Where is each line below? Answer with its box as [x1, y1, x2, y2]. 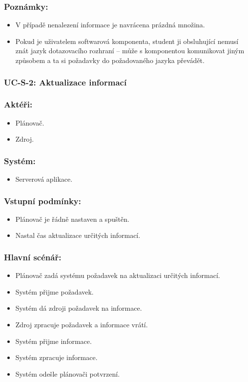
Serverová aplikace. [15, 174, 73, 184]
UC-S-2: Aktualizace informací [4, 76, 127, 88]
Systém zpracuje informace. [15, 352, 98, 362]
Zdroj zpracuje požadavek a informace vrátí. [15, 319, 148, 330]
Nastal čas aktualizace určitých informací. [15, 230, 141, 240]
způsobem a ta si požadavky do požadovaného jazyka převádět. [15, 55, 205, 65]
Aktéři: [4, 98, 33, 110]
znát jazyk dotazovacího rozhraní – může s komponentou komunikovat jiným [15, 45, 245, 56]
